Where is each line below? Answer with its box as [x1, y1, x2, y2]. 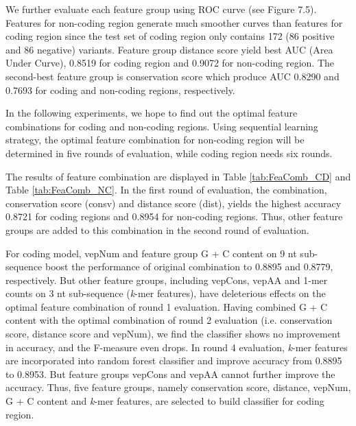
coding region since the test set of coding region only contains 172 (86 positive [5, 29, 335, 43]
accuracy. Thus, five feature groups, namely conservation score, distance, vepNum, [5, 380, 351, 394]
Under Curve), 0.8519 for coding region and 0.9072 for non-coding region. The [5, 56, 335, 70]
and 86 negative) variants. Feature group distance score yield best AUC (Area [5, 42, 333, 56]
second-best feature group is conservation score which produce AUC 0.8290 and [5, 69, 340, 83]
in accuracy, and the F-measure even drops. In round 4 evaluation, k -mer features [5, 340, 348, 354]
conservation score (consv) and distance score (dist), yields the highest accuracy [5, 196, 342, 210]
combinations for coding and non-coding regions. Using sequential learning [5, 119, 318, 133]
